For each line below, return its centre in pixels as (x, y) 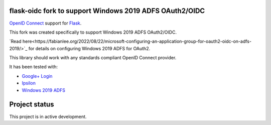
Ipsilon (29, 83)
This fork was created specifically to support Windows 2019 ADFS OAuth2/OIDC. (93, 32)
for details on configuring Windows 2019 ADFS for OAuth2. (89, 48)
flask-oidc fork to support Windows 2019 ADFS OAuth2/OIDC (107, 11)
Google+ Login (37, 76)
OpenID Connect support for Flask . (45, 23)
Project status (32, 105)
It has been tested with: (33, 67)
